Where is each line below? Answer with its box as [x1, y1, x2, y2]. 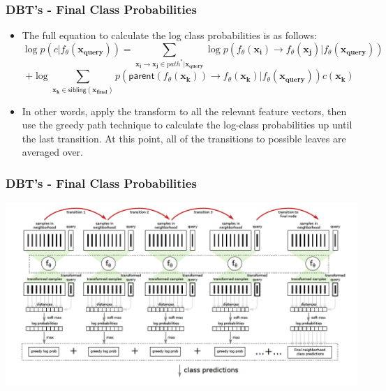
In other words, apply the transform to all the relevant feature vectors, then [22, 103, 347, 118]
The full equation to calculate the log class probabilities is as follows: [22, 28, 317, 43]
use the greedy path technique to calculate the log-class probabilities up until [22, 117, 352, 132]
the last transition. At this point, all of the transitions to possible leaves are [22, 131, 346, 145]
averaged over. [22, 145, 83, 159]
